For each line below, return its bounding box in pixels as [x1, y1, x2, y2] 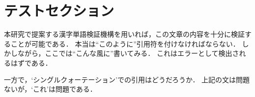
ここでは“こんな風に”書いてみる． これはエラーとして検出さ [45, 48, 239, 58]
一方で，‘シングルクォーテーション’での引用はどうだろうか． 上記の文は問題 [4, 74, 250, 84]
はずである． [10, 57, 52, 68]
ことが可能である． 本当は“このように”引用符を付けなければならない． [10, 38, 240, 48]
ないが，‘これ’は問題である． [4, 84, 97, 94]
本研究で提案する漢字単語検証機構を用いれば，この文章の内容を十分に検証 [4, 29, 245, 39]
